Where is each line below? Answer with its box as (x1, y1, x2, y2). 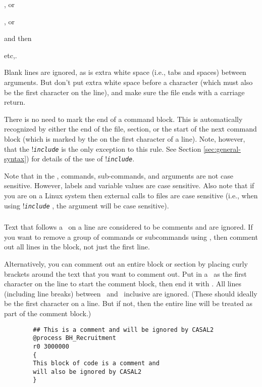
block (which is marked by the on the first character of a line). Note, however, (4, 133, 245, 144)
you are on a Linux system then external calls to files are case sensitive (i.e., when (4, 190, 258, 201)
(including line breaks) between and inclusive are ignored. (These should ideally (4, 288, 257, 298)
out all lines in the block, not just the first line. (4, 241, 150, 252)
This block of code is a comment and (33, 360, 160, 367)
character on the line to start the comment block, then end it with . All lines (4, 278, 242, 289)
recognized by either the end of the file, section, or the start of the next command (4, 123, 257, 134)
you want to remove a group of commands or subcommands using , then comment (4, 231, 258, 242)
